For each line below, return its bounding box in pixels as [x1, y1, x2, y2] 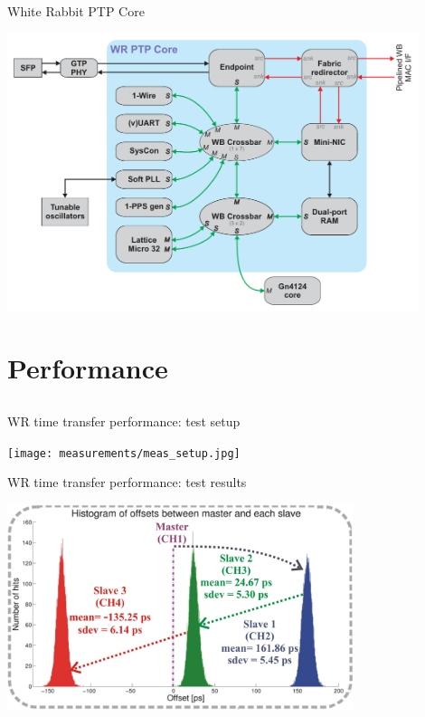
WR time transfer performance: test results [7, 473, 247, 492]
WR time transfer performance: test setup [7, 411, 241, 430]
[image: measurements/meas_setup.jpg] [7, 446, 241, 460]
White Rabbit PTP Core [7, 2, 145, 20]
